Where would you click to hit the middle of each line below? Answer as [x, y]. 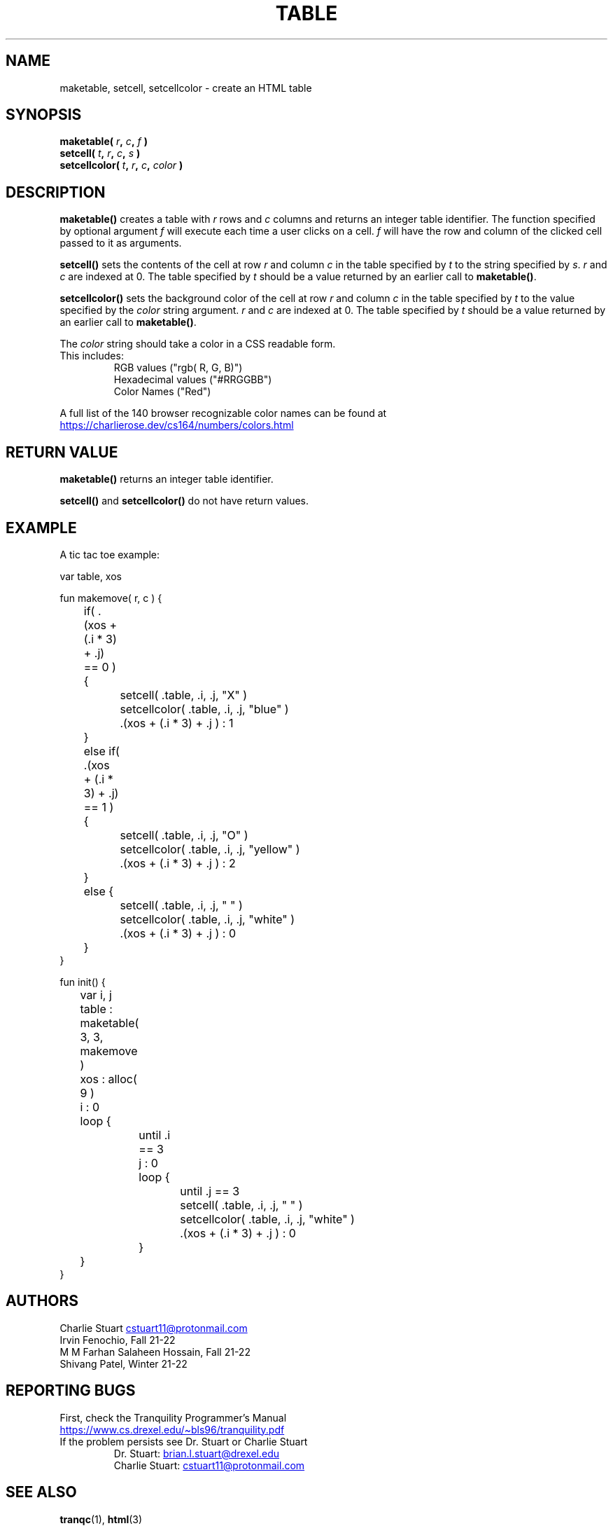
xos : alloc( [108, 1079]
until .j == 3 [210, 1191]
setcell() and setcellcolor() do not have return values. [184, 501]
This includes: [92, 356]
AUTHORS [42, 1301]
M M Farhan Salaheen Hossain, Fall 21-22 [155, 1352]
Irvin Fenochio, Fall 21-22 [118, 1340]
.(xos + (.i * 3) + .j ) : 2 [178, 863]
